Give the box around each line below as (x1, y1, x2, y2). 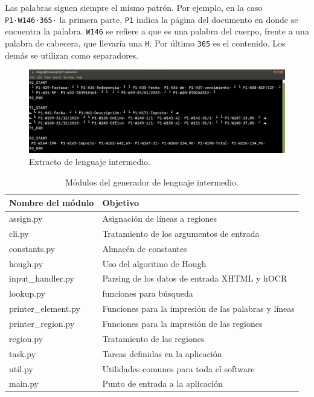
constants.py (9, 242, 55, 254)
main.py (9, 377, 39, 390)
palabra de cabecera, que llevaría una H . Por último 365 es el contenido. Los (5, 36, 286, 49)
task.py (9, 347, 36, 360)
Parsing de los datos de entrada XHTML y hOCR (102, 272, 287, 285)
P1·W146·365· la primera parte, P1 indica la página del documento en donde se (5, 13, 298, 25)
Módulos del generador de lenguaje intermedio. (65, 175, 239, 188)
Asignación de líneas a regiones (102, 212, 217, 225)
